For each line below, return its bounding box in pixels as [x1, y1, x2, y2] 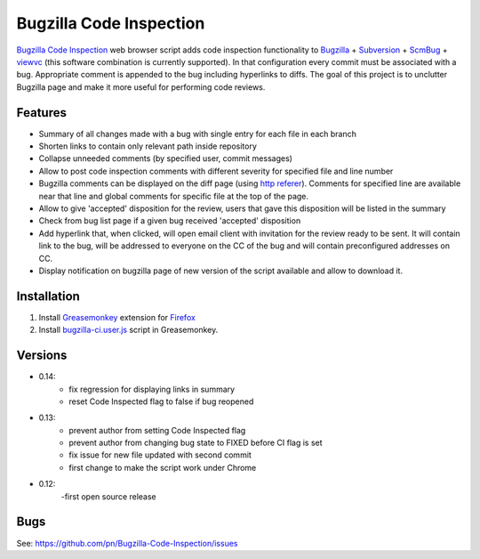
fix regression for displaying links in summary [68, 384, 236, 394]
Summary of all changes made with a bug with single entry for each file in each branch [38, 128, 357, 139]
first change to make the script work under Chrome [68, 462, 257, 473]
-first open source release [60, 490, 157, 502]
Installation [16, 288, 80, 304]
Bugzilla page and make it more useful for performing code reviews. [16, 81, 266, 93]
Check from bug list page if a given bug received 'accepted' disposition [38, 215, 301, 226]
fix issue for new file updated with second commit [68, 450, 252, 460]
